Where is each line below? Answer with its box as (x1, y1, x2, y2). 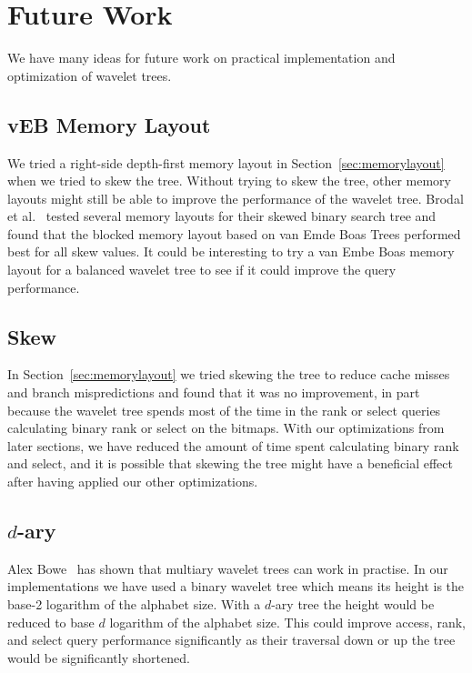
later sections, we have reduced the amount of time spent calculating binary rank (7, 436, 459, 455)
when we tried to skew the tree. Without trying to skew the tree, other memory (7, 171, 451, 190)
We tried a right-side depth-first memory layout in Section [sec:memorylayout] (7, 153, 445, 172)
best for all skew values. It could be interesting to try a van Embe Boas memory (7, 242, 455, 261)
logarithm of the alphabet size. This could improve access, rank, (109, 612, 467, 631)
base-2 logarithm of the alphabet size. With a (7, 595, 261, 614)
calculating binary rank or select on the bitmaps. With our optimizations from (7, 418, 445, 437)
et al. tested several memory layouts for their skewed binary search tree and (7, 206, 437, 226)
